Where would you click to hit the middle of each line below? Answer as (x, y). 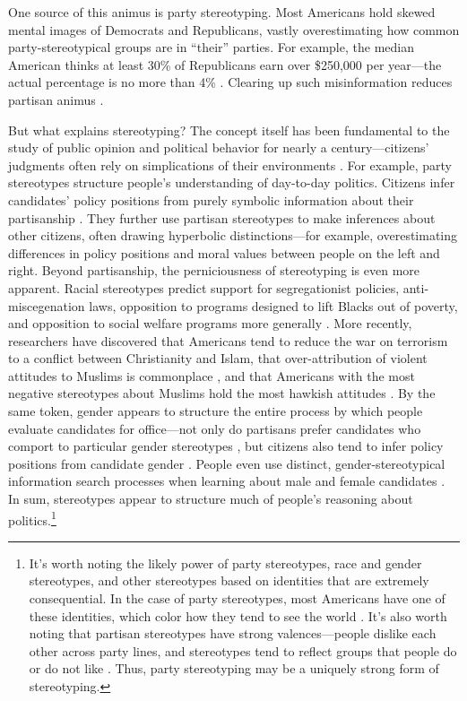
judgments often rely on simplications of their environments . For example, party (230, 164)
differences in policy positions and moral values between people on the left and (224, 252)
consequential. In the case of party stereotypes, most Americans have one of (237, 598)
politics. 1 (32, 518)
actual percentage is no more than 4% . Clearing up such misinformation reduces (230, 82)
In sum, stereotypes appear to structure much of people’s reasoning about (211, 499)
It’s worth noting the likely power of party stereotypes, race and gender (225, 563)
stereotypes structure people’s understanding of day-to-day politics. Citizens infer (232, 182)
